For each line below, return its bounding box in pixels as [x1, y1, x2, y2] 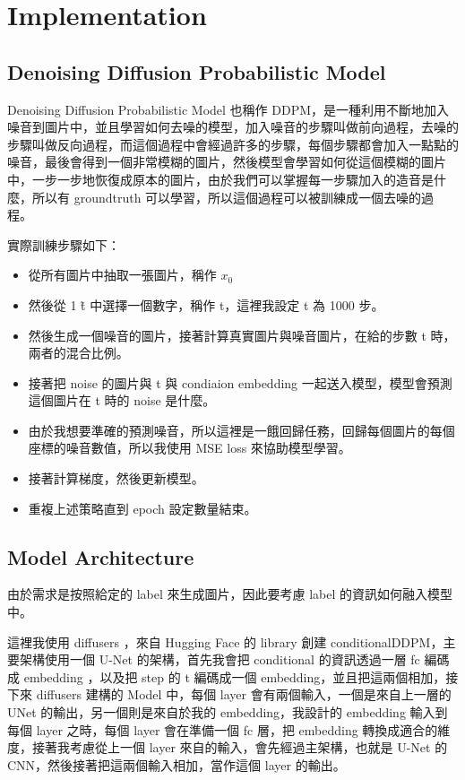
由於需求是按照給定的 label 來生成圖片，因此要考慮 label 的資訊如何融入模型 [7, 585, 452, 603]
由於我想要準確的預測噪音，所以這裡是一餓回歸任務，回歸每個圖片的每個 [28, 420, 455, 439]
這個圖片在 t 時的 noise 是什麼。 [28, 391, 216, 410]
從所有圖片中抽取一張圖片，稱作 [28, 265, 217, 284]
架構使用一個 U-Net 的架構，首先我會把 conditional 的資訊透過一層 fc [19, 650, 420, 669]
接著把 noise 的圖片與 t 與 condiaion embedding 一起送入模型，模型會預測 [28, 373, 452, 392]
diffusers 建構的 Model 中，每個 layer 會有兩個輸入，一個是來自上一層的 [36, 685, 452, 704]
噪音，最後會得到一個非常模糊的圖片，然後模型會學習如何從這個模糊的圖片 [7, 152, 446, 171]
